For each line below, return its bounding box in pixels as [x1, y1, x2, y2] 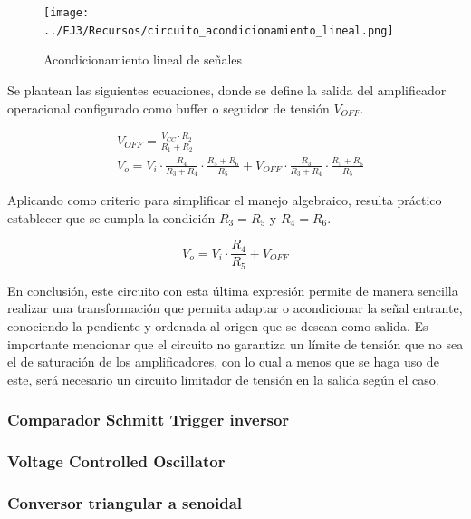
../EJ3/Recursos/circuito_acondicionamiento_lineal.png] [43, 24, 394, 37]
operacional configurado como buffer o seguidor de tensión [7, 98, 330, 117]
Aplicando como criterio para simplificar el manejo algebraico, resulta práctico [7, 191, 442, 210]
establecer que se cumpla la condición [7, 208, 216, 227]
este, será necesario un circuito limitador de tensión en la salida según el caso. [7, 369, 439, 388]
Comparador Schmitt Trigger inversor [7, 408, 290, 431]
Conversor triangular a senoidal [7, 491, 243, 514]
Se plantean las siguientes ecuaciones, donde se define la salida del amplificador [7, 80, 447, 99]
